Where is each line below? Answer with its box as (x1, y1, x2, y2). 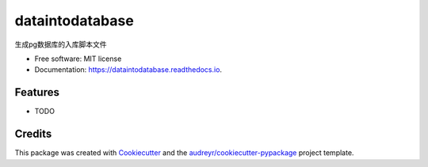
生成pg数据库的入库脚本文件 (14, 40, 107, 49)
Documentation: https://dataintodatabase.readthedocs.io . (34, 65, 222, 74)
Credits (14, 127, 52, 141)
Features (14, 85, 59, 99)
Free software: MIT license (34, 54, 122, 63)
